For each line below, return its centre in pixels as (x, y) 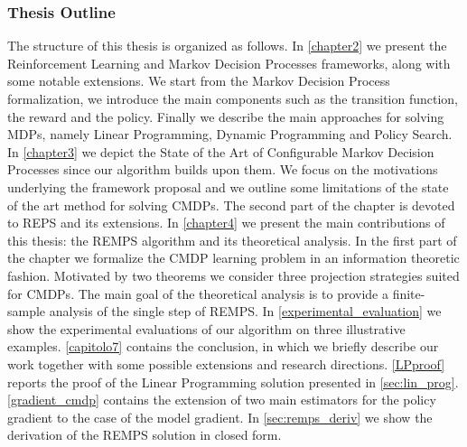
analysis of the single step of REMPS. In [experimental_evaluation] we (245, 311)
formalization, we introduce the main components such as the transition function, (233, 98)
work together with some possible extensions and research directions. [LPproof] (226, 363)
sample (27, 311)
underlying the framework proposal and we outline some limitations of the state (228, 186)
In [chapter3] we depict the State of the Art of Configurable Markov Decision (221, 151)
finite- (409, 293)
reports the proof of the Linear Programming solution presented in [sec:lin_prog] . (233, 382)
